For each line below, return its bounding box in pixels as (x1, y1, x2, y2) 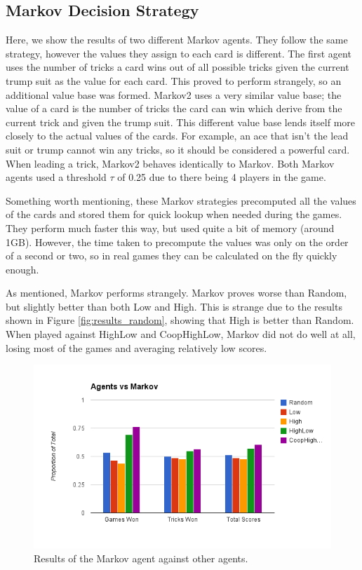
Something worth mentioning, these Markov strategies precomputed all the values (6, 193, 356, 208)
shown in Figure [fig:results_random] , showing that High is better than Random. (6, 313, 354, 327)
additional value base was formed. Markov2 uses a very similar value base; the (6, 87, 342, 102)
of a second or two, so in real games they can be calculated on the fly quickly (6, 248, 337, 263)
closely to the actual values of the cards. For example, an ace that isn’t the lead (6, 128, 349, 143)
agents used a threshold (6, 170, 107, 184)
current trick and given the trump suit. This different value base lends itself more (6, 114, 355, 129)
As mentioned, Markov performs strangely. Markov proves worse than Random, (6, 285, 347, 300)
